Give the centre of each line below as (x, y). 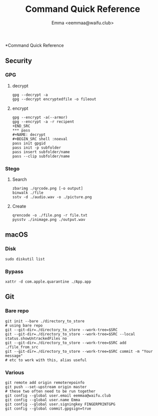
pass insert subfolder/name (41, 152)
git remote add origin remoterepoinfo (45, 382)
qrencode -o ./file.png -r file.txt (50, 215)
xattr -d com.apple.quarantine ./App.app (48, 282)
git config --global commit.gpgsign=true (48, 409)
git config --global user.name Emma (43, 400)
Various (15, 373)
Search (19, 179)
